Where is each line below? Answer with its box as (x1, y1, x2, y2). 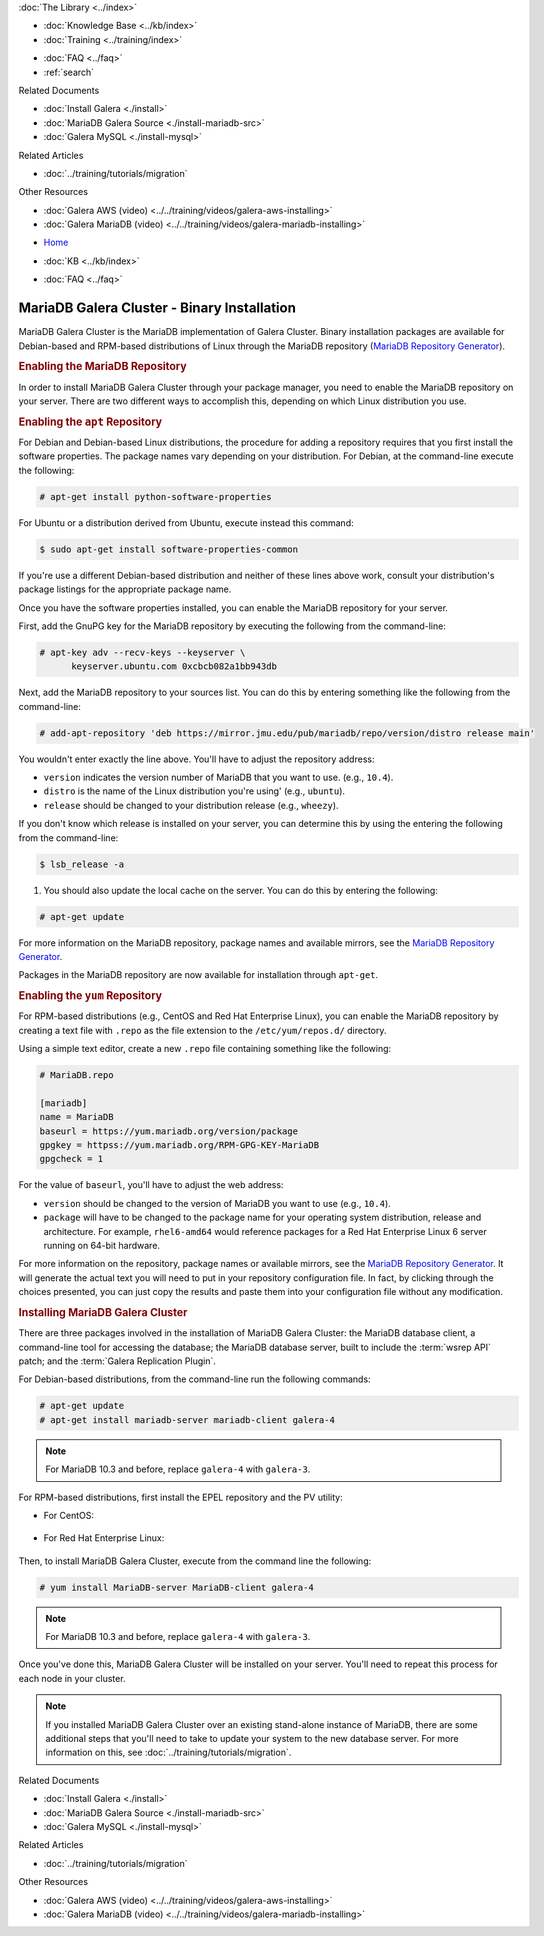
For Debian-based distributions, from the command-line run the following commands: (18, 1373, 371, 1385)
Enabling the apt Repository (18, 415, 163, 429)
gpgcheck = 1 (39, 1153, 104, 1165)
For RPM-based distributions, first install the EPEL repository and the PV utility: (18, 1491, 344, 1503)
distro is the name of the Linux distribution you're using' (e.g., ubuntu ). (43, 785, 345, 797)
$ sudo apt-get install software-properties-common (39, 543, 299, 555)
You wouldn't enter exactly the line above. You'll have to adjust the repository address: (18, 753, 375, 765)
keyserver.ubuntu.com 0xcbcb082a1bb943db (71, 661, 277, 672)
